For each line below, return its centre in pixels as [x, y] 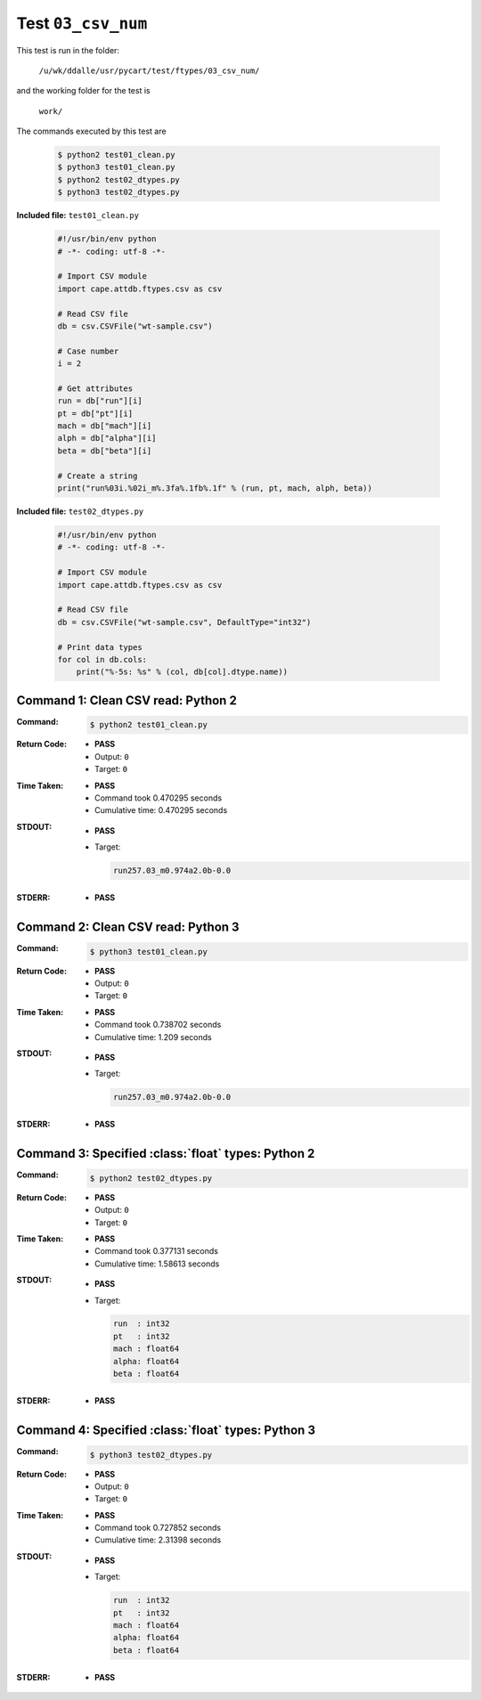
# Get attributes [95, 388]
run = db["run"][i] [100, 401]
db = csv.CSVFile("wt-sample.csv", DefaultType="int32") [184, 622]
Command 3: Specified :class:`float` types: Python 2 [166, 1154]
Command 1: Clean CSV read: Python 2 [127, 700]
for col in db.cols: [102, 659]
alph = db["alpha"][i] [107, 438]
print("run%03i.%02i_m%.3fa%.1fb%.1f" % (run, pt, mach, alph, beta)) [215, 488]
